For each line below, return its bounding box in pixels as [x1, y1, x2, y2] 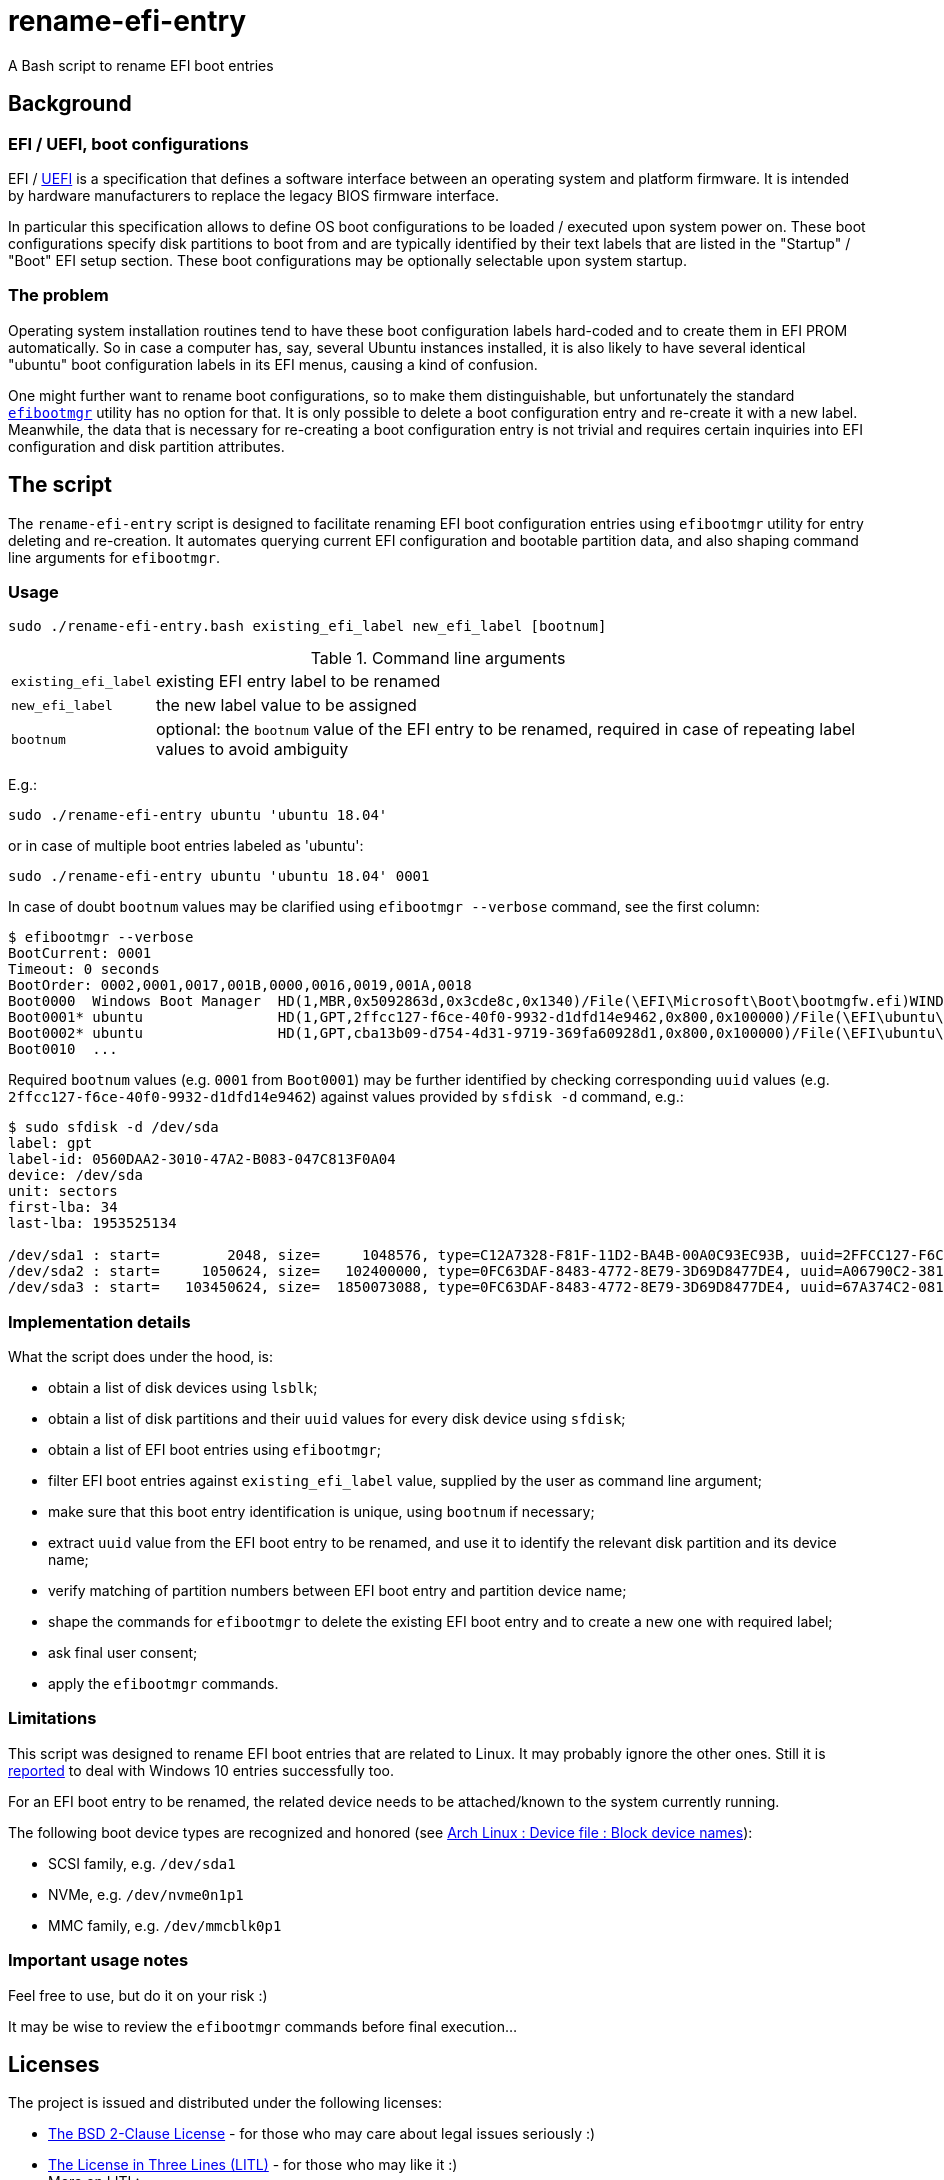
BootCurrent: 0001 [8, 945, 152, 962]
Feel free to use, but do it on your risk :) [8, 1986, 268, 2004]
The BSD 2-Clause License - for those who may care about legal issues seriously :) [48, 2125, 596, 2143]
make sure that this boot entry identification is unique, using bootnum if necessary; [48, 1503, 595, 1521]
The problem [8, 285, 109, 306]
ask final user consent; [48, 1644, 198, 1662]
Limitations [8, 1708, 97, 1729]
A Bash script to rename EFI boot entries [8, 56, 274, 74]
